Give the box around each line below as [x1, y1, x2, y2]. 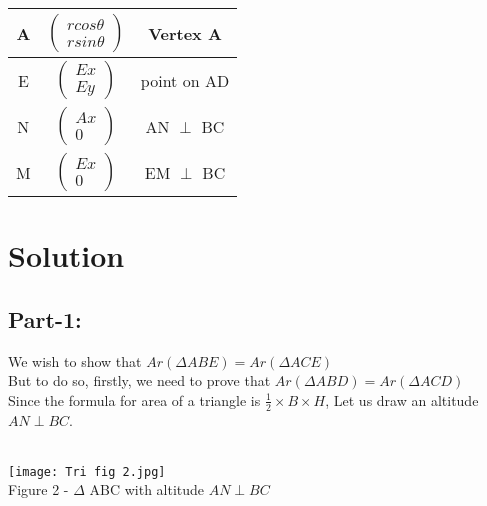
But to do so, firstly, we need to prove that [8, 370, 271, 391]
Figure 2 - [8, 479, 69, 500]
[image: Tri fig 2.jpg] [8, 464, 166, 479]
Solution [8, 235, 125, 276]
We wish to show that [8, 350, 142, 371]
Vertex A [148, 21, 222, 45]
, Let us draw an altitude [325, 389, 479, 410]
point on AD [140, 68, 230, 92]
